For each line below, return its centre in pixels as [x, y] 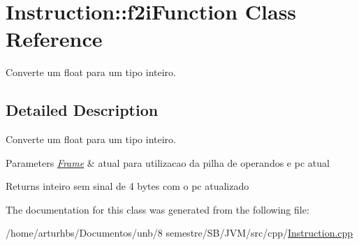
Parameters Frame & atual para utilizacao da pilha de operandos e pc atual [168, 162]
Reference [54, 39]
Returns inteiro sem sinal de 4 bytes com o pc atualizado [127, 186]
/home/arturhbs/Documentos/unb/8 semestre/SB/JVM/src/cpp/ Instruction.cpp [179, 233]
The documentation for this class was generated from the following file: [157, 209]
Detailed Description [82, 110]
